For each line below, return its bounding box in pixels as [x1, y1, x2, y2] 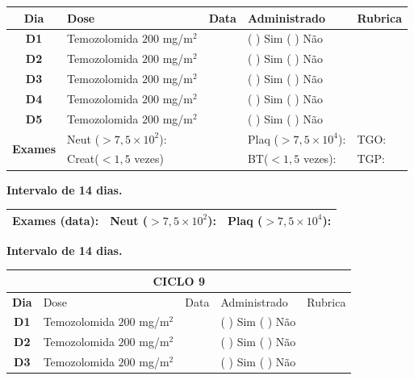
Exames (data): [12, 211, 99, 228]
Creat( [67, 150, 99, 167]
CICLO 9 [153, 272, 205, 289]
